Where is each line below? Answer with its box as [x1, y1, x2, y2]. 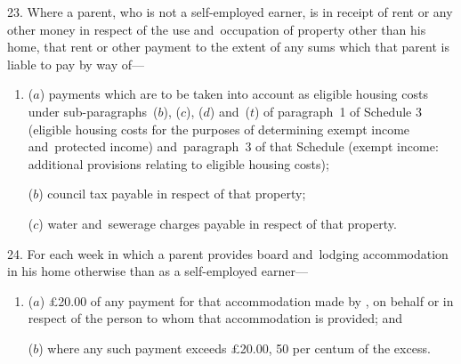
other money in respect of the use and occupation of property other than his [7, 20, 426, 38]
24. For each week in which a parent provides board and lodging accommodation [7, 244, 449, 263]
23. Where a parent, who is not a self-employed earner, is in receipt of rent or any [7, 3, 453, 20]
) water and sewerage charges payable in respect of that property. [38, 214, 397, 232]
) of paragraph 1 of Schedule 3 [255, 101, 422, 120]
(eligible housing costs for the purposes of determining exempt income [28, 119, 410, 138]
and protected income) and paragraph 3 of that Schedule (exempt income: [28, 137, 439, 156]
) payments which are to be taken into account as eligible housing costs [39, 85, 428, 103]
